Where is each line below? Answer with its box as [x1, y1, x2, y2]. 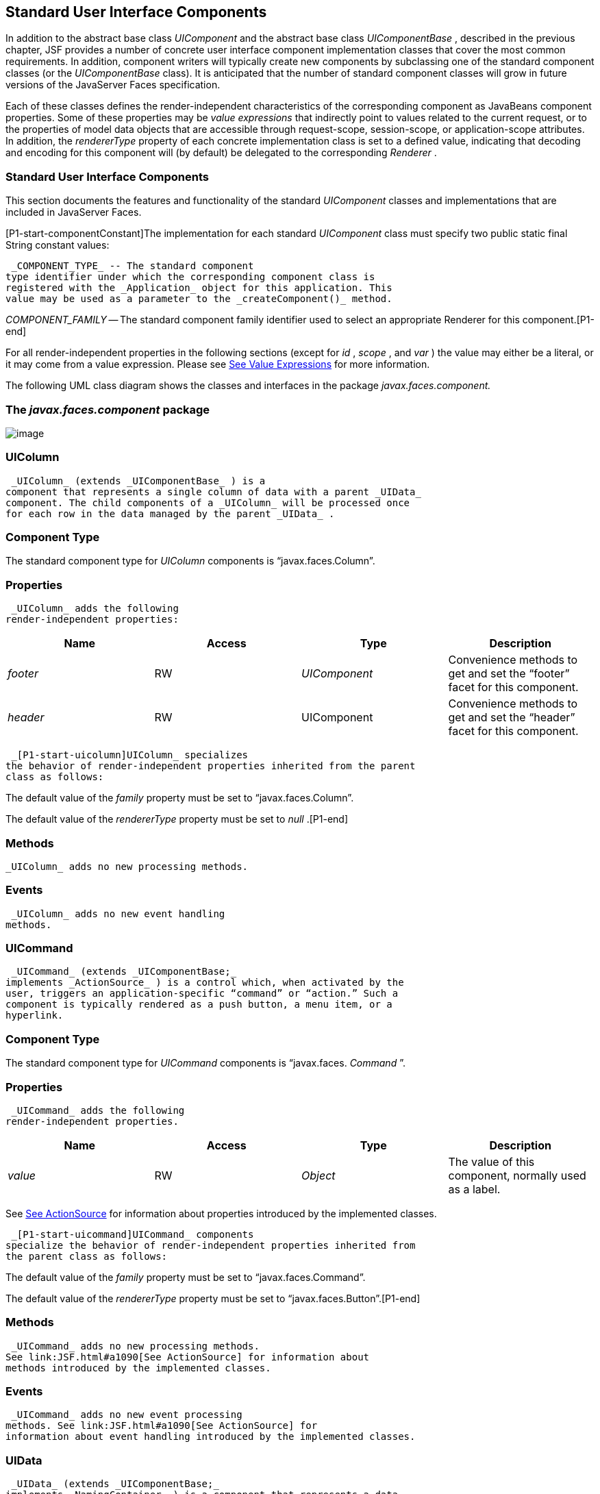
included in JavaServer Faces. [5, 206, 142, 219]
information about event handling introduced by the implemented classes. [5, 1431, 416, 1443]
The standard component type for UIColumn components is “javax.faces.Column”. [5, 555, 375, 567]
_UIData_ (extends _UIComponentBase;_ [11, 1478, 219, 1490]
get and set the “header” [448, 710, 575, 725]
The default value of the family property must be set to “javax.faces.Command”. [5, 1271, 366, 1283]
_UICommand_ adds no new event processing [11, 1409, 242, 1421]
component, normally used [448, 1168, 586, 1182]
